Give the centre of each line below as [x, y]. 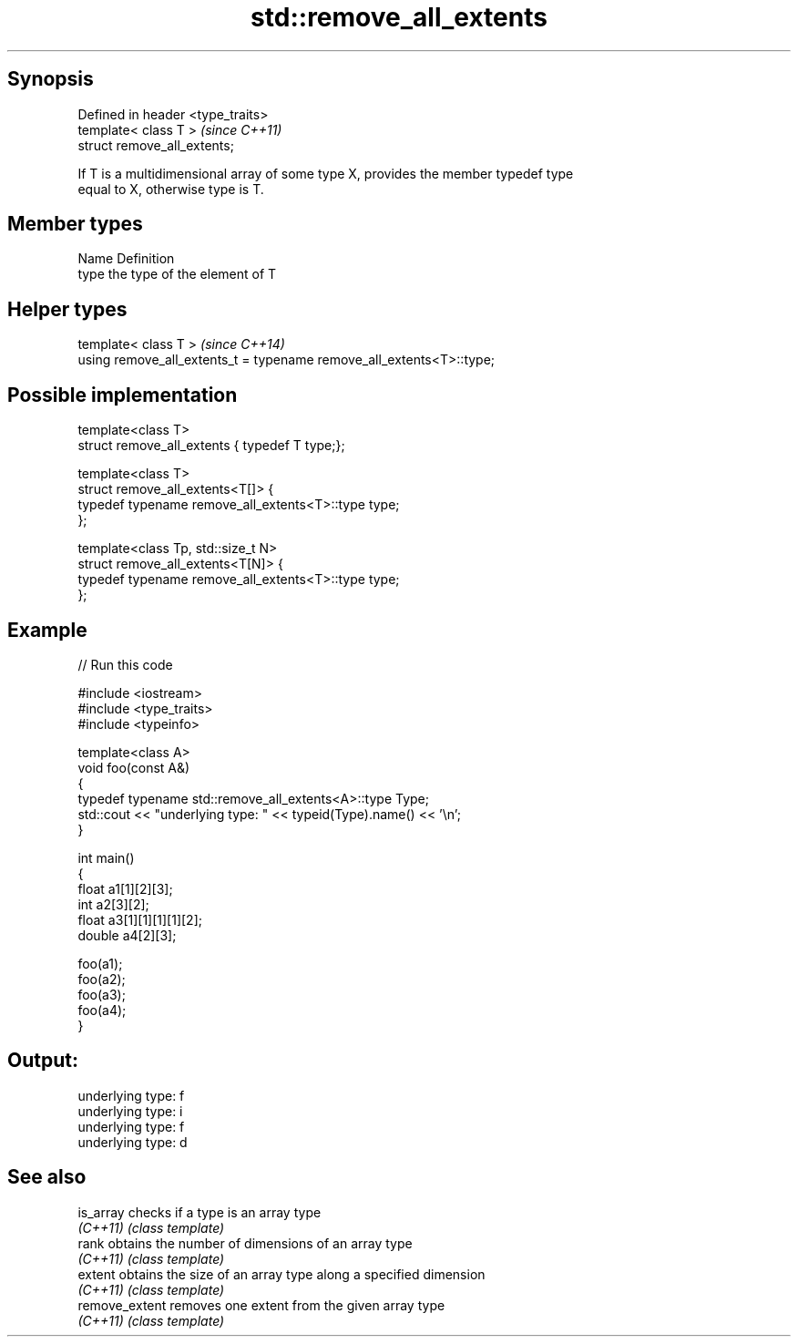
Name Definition [126, 259]
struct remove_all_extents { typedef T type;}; [211, 446]
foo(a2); [102, 979]
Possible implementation [123, 395]
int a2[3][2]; [113, 904]
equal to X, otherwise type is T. [171, 189]
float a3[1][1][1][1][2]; [140, 919]
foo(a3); [102, 994]
